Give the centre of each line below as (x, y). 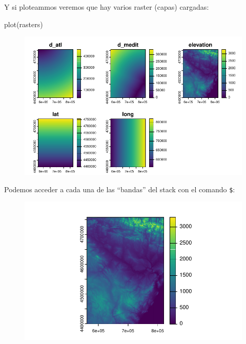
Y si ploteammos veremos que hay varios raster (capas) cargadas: (107, 7)
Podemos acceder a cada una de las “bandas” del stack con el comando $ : (120, 189)
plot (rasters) (24, 24)
